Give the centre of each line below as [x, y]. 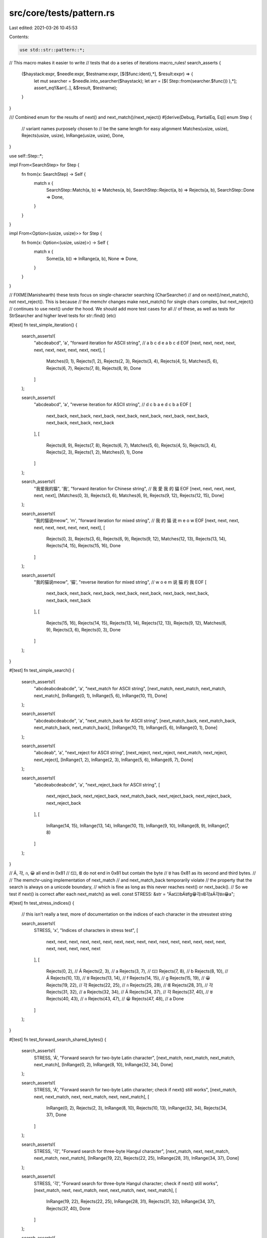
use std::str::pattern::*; [52, 50]
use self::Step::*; [26, 155]
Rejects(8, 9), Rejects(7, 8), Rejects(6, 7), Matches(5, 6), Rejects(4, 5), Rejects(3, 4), [132, 445]
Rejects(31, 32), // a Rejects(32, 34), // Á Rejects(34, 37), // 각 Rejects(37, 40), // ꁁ [129, 992]
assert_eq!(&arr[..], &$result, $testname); [76, 88]
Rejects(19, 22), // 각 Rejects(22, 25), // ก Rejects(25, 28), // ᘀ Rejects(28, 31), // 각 [130, 985]
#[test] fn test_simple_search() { [42, 671]
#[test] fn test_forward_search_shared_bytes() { [58, 1039]
